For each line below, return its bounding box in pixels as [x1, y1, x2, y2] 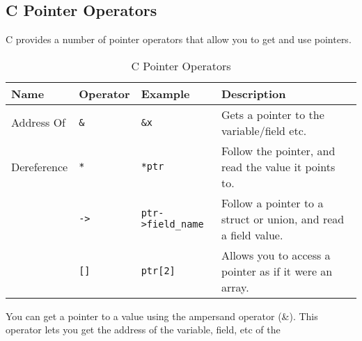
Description [221, 85, 286, 102]
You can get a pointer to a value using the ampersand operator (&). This [6, 308, 318, 323]
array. [221, 278, 249, 295]
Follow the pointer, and [221, 142, 336, 159]
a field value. [221, 226, 283, 243]
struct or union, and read [221, 210, 345, 227]
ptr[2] [141, 265, 175, 277]
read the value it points [221, 158, 336, 175]
